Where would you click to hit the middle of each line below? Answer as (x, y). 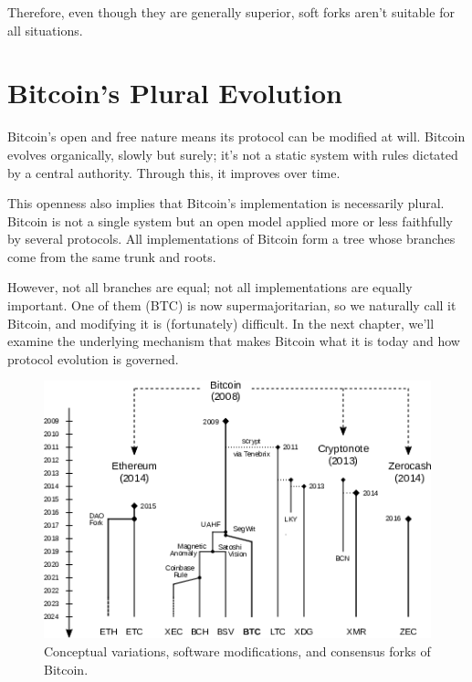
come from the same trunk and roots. (112, 256)
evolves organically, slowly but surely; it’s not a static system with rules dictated (233, 154)
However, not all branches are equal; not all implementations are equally (210, 287)
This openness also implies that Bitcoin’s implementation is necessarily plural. (226, 203)
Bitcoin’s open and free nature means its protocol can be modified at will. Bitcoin (236, 136)
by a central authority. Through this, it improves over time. (174, 172)
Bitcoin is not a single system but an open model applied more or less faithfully (231, 220)
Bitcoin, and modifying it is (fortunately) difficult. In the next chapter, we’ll (221, 323)
